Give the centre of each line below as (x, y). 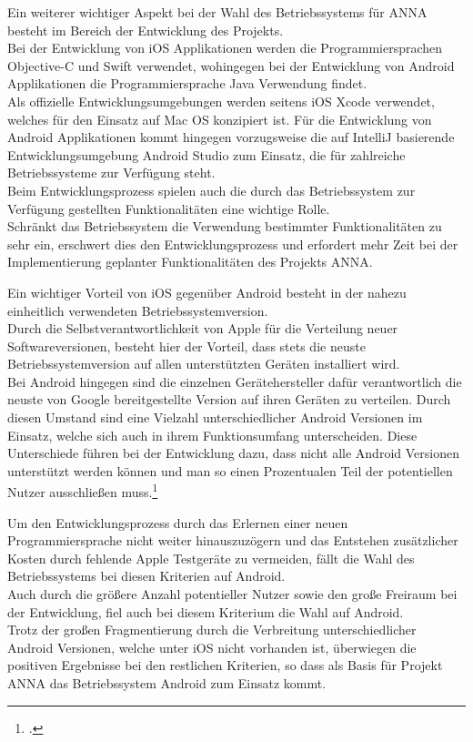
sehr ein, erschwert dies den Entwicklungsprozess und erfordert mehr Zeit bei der (233, 244)
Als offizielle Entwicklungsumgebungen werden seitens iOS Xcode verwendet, (221, 101)
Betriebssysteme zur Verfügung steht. (111, 173)
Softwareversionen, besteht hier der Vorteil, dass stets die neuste (186, 346)
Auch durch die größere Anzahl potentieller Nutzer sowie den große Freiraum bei (232, 594)
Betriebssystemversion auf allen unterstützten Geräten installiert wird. (204, 364)
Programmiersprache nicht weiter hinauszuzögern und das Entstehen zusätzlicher (233, 540)
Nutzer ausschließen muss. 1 (83, 491)
